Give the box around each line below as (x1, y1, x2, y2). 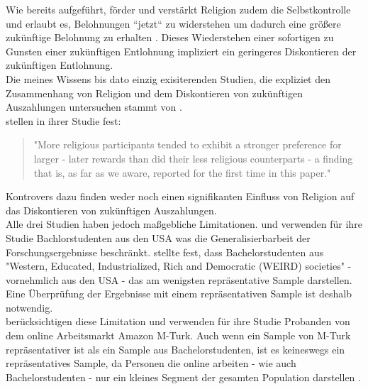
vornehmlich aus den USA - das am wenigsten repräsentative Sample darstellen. (6, 272, 352, 287)
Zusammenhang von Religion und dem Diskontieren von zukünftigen (6, 85, 303, 100)
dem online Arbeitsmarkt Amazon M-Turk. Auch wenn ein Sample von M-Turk (6, 328, 351, 343)
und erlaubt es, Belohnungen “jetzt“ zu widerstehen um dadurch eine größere (6, 16, 341, 31)
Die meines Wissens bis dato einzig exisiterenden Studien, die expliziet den (6, 71, 331, 86)
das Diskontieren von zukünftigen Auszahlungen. (6, 202, 217, 217)
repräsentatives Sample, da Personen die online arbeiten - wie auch (6, 356, 296, 371)
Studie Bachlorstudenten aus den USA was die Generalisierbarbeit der (6, 230, 311, 245)
